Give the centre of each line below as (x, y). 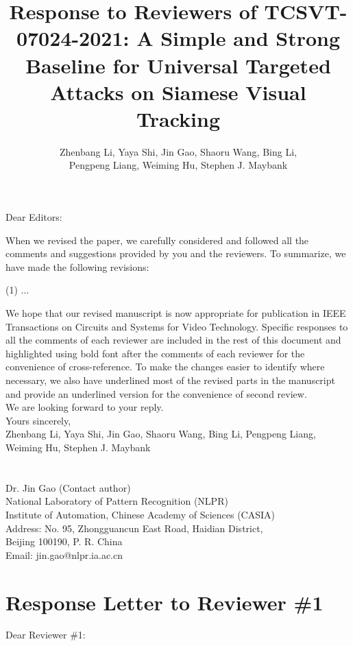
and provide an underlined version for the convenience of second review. (156, 393)
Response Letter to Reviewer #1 (165, 602)
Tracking (178, 118)
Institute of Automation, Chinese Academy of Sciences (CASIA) (140, 514)
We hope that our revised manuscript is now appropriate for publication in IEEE (176, 313)
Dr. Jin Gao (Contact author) (68, 487)
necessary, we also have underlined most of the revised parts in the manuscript (170, 380)
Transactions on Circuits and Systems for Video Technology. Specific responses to (177, 326)
